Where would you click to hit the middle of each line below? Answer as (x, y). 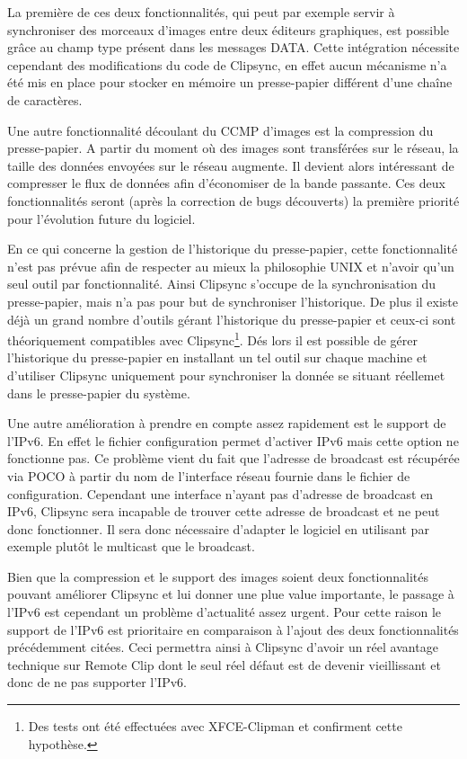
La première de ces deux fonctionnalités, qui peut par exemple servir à (201, 12)
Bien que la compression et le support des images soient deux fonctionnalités (218, 576)
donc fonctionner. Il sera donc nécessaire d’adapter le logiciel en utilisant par (218, 528)
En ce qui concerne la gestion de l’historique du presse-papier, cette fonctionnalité (233, 249)
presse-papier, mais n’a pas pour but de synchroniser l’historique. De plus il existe (233, 301)
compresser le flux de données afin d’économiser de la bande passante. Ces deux (226, 183)
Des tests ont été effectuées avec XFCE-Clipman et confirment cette (215, 726)
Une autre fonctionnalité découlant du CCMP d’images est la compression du (220, 130)
